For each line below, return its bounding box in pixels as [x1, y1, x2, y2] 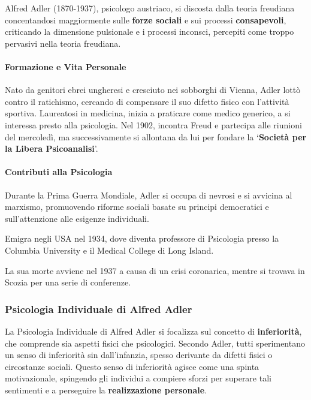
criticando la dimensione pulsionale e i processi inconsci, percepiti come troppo [5, 25, 294, 38]
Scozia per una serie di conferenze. [5, 276, 131, 288]
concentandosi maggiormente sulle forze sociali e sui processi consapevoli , [5, 13, 286, 26]
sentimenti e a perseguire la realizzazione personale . [5, 383, 207, 396]
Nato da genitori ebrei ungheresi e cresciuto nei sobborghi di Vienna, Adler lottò [5, 83, 301, 96]
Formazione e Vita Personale [5, 60, 126, 73]
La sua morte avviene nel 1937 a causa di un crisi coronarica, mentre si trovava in [5, 264, 305, 276]
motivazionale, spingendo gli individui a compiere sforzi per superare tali [5, 372, 271, 384]
